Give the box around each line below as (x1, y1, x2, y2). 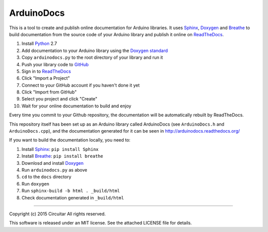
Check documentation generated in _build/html (21, 194, 124, 200)
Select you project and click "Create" (21, 96, 98, 102)
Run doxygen (21, 181, 50, 186)
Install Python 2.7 (21, 41, 57, 46)
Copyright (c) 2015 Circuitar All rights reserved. (9, 211, 106, 217)
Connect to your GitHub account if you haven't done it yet (21, 82, 140, 88)
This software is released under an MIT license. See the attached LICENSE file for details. (9, 220, 192, 226)
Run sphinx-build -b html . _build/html (21, 188, 120, 194)
